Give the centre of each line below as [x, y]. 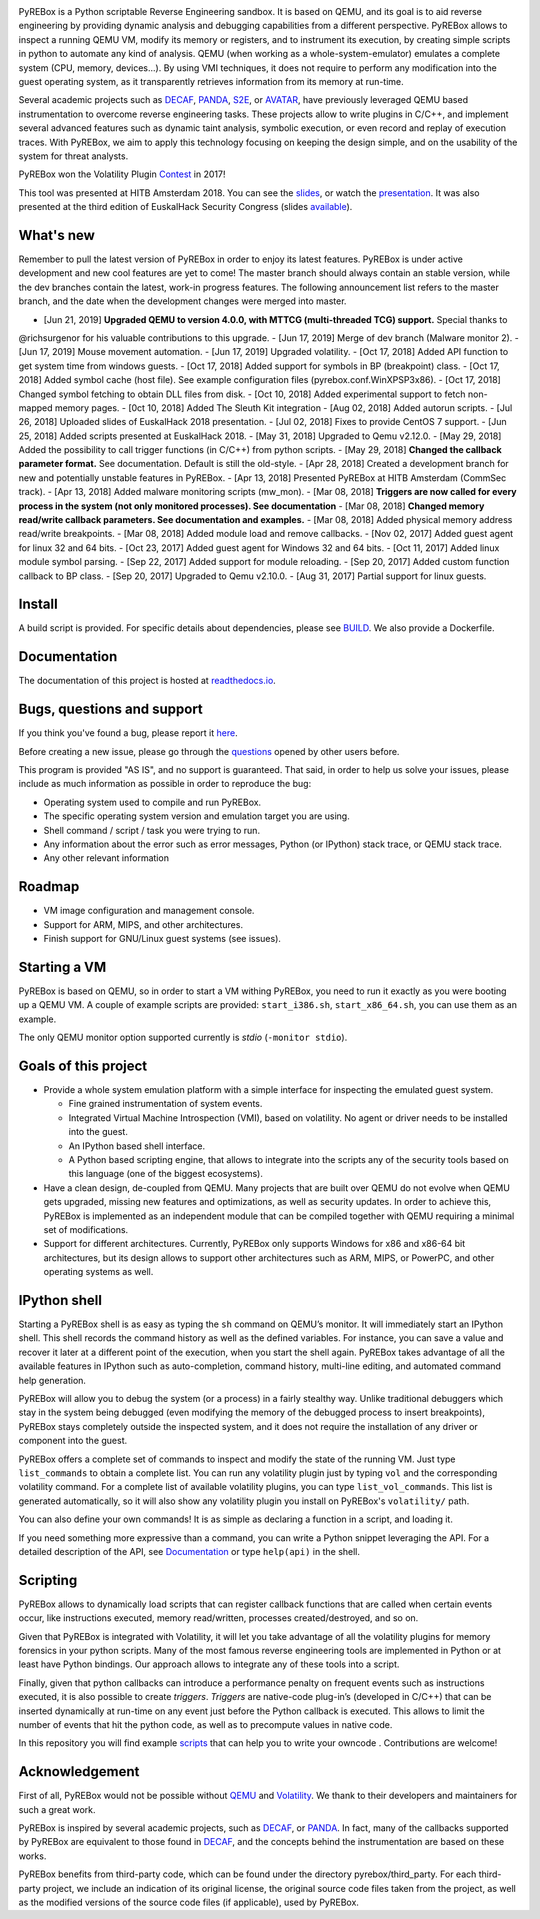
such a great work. [57, 1809]
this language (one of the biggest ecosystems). [166, 1174]
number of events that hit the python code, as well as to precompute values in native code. [205, 1724]
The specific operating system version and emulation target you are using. [196, 816]
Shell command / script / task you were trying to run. [151, 830]
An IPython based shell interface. [137, 1146]
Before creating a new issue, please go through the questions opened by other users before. [209, 751]
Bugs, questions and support [111, 709]
